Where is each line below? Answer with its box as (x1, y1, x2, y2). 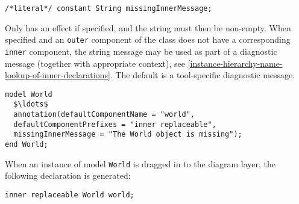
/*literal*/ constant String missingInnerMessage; (5, 4, 212, 13)
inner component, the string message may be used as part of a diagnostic (5, 45, 277, 57)
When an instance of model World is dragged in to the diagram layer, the (5, 157, 276, 170)
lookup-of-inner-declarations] (5, 69, 110, 81)
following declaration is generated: (5, 169, 131, 182)
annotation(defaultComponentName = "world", (13, 110, 195, 119)
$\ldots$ (13, 100, 48, 109)
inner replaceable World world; (5, 190, 134, 199)
